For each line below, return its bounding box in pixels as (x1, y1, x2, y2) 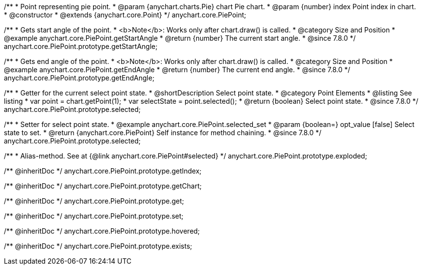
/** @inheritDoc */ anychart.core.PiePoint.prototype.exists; (4, 242, 192, 250)
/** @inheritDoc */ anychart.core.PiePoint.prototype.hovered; (4, 227, 200, 235)
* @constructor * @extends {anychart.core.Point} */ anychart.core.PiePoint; (4, 11, 247, 19)
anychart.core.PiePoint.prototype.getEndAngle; (4, 74, 155, 82)
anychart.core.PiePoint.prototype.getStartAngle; (4, 42, 157, 50)
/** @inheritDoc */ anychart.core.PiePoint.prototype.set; (4, 212, 184, 220)
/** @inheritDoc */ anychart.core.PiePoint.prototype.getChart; (4, 182, 202, 190)
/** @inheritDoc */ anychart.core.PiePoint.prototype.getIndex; (4, 167, 202, 175)
